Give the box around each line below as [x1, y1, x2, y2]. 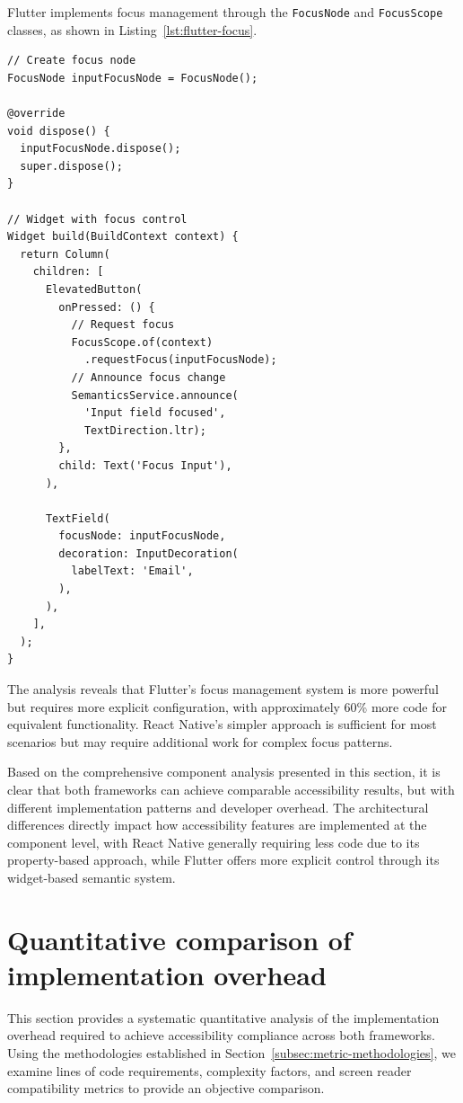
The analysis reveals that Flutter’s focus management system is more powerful [7, 680, 439, 698]
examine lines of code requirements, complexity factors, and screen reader [7, 1061, 412, 1080]
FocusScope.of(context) [71, 335, 214, 349]
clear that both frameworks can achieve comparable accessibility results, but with [7, 780, 455, 798]
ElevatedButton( [45, 282, 143, 296]
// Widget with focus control [7, 212, 188, 226]
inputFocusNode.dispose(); [20, 142, 181, 156]
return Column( [20, 247, 110, 261]
